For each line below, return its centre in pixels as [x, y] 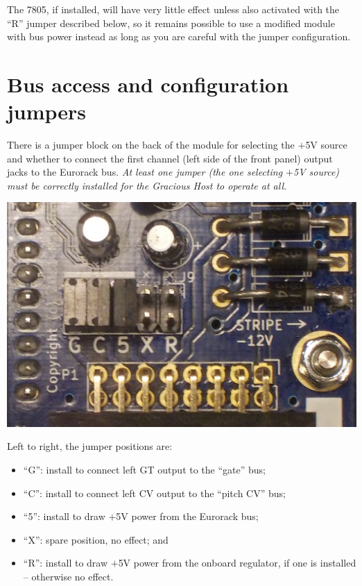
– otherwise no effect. [68, 576]
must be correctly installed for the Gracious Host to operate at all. [147, 185]
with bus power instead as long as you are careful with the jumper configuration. [179, 36]
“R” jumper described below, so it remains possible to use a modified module [171, 23]
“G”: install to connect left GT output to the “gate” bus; [144, 470]
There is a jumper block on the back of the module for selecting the [151, 145]
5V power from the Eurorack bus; [187, 516]
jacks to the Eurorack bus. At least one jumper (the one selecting [145, 172]
